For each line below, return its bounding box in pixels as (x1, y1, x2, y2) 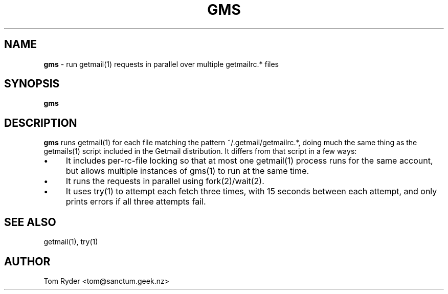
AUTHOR (4, 255, 51, 268)
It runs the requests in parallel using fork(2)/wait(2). (65, 176, 264, 187)
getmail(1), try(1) (43, 237, 98, 246)
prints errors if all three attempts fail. (65, 196, 206, 207)
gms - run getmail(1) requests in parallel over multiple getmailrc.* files (43, 59, 279, 69)
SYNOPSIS (4, 77, 60, 91)
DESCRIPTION (4, 116, 77, 129)
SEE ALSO (4, 215, 56, 229)
